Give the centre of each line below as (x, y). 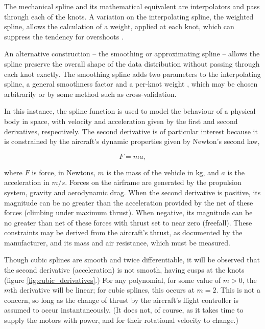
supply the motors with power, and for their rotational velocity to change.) (121, 320)
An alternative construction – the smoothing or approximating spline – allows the (132, 54)
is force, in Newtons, (64, 172)
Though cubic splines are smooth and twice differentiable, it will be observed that (132, 260)
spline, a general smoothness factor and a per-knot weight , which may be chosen (131, 84)
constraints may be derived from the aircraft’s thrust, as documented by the (123, 232)
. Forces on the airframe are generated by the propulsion (153, 182)
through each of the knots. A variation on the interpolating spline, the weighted (129, 16)
